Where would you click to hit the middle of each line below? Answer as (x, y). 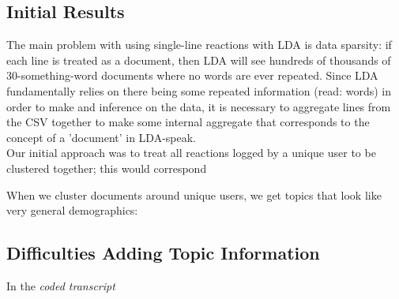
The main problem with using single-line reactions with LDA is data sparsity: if (199, 45)
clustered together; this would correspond (107, 168)
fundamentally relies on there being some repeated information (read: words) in (199, 90)
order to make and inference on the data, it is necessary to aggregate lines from (199, 106)
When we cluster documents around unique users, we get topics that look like (194, 194)
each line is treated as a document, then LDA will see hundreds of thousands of (199, 60)
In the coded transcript (61, 285)
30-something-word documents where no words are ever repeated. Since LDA (192, 75)
